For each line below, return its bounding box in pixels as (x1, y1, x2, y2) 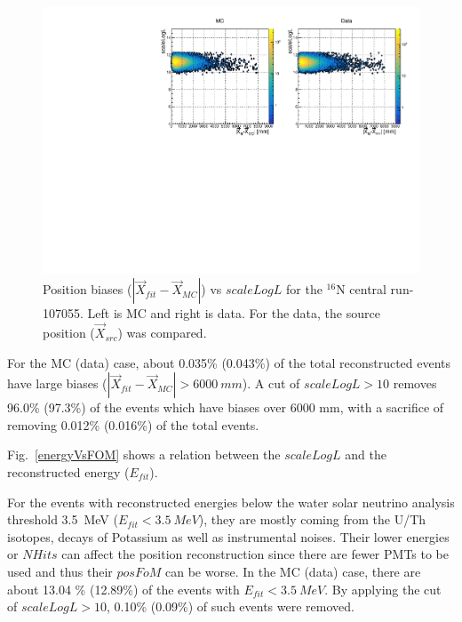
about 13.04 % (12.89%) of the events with (7, 579, 240, 598)
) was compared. (117, 323, 207, 342)
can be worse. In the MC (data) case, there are (164, 562, 421, 580)
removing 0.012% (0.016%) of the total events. (7, 415, 259, 434)
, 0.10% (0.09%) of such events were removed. (106, 597, 354, 616)
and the (345, 445, 386, 464)
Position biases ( (43, 280, 132, 299)
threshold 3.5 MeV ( (7, 510, 118, 529)
